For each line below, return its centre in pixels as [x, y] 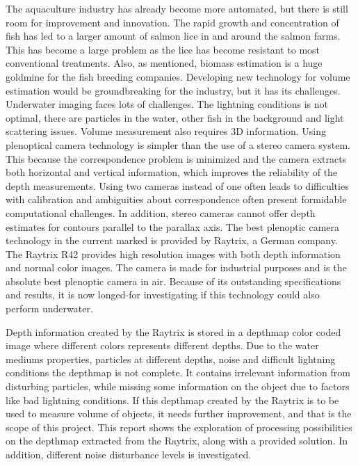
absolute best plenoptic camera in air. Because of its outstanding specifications [173, 281]
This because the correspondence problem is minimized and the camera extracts [176, 158]
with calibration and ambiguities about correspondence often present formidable [176, 199]
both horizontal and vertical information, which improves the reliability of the [172, 172]
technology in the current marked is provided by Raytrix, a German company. [172, 240]
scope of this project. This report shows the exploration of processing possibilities [179, 427]
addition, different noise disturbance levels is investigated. [129, 454]
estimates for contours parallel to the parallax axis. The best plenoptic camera [173, 226]
